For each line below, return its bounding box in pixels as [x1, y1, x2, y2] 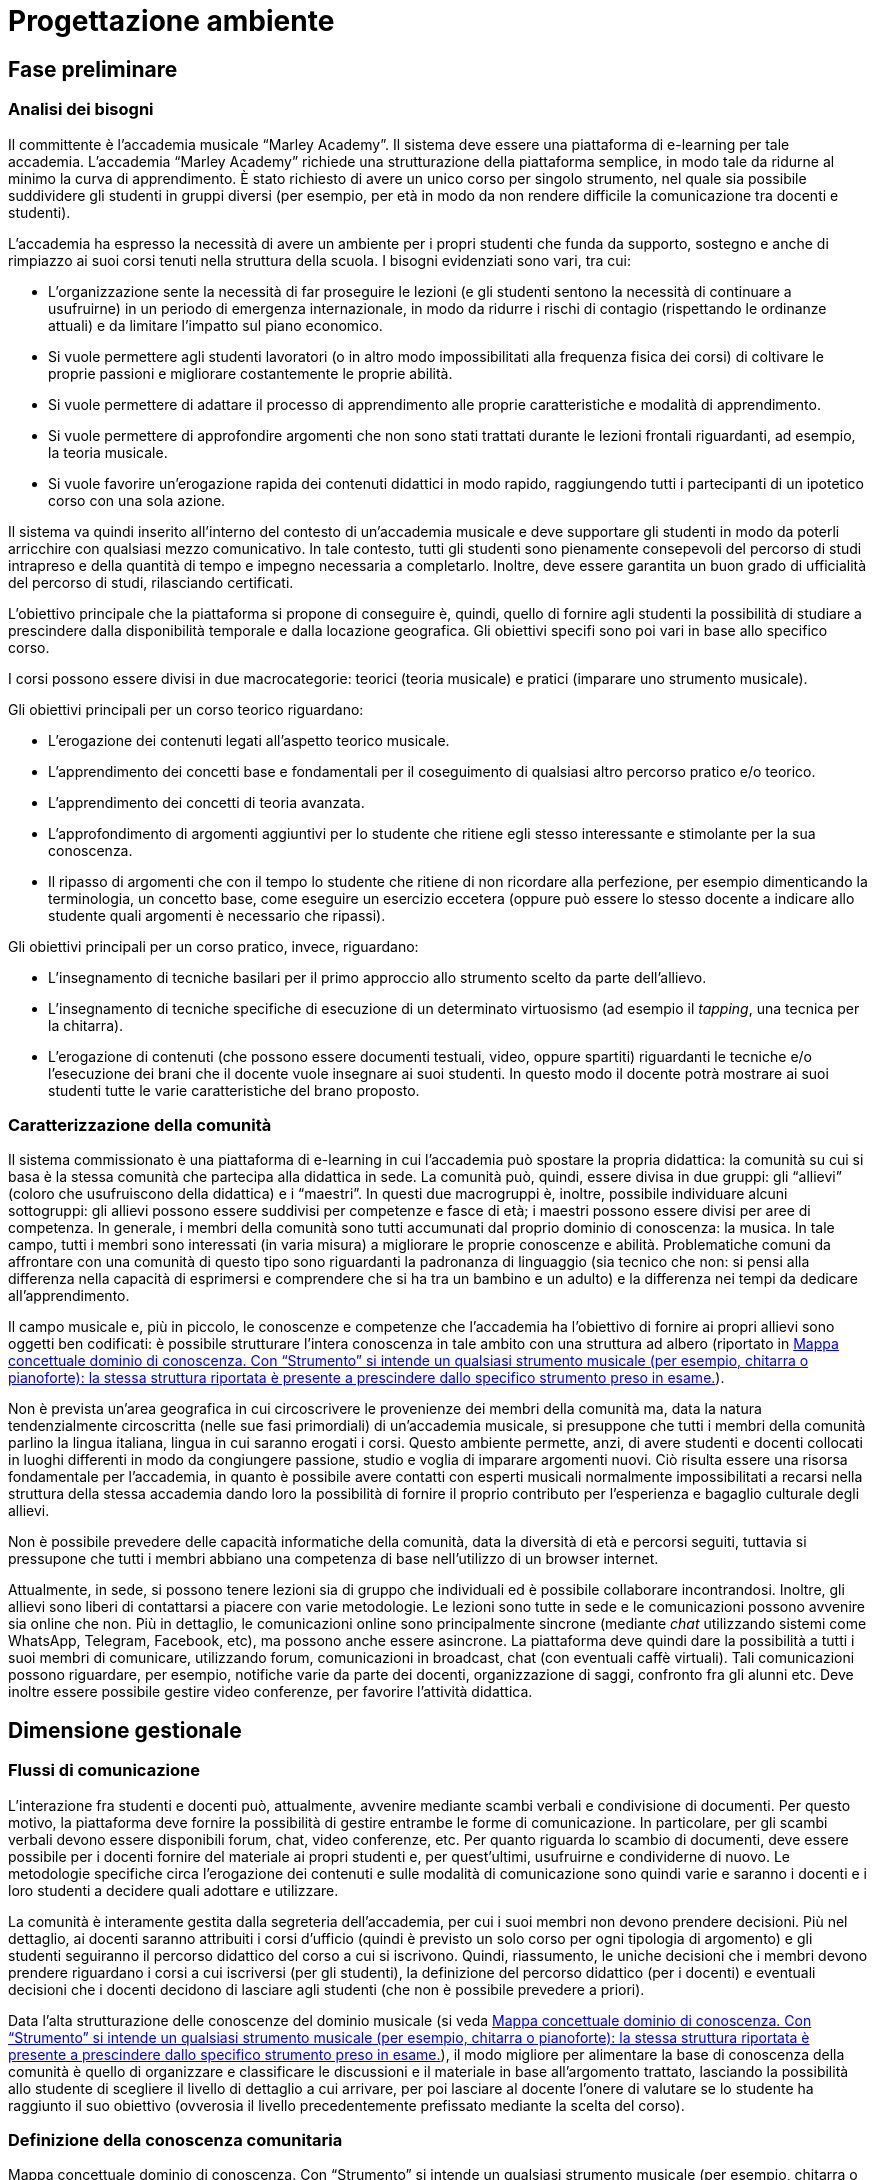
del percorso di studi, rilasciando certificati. [8, 573, 294, 591]
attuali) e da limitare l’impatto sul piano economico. [48, 316, 383, 334]
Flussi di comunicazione [8, 1760, 200, 1781]
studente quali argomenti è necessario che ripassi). [48, 906, 386, 924]
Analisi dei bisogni [8, 99, 154, 120]
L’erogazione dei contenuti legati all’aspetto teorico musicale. [48, 731, 450, 749]
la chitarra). [48, 1016, 124, 1034]
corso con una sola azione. [48, 491, 226, 509]
